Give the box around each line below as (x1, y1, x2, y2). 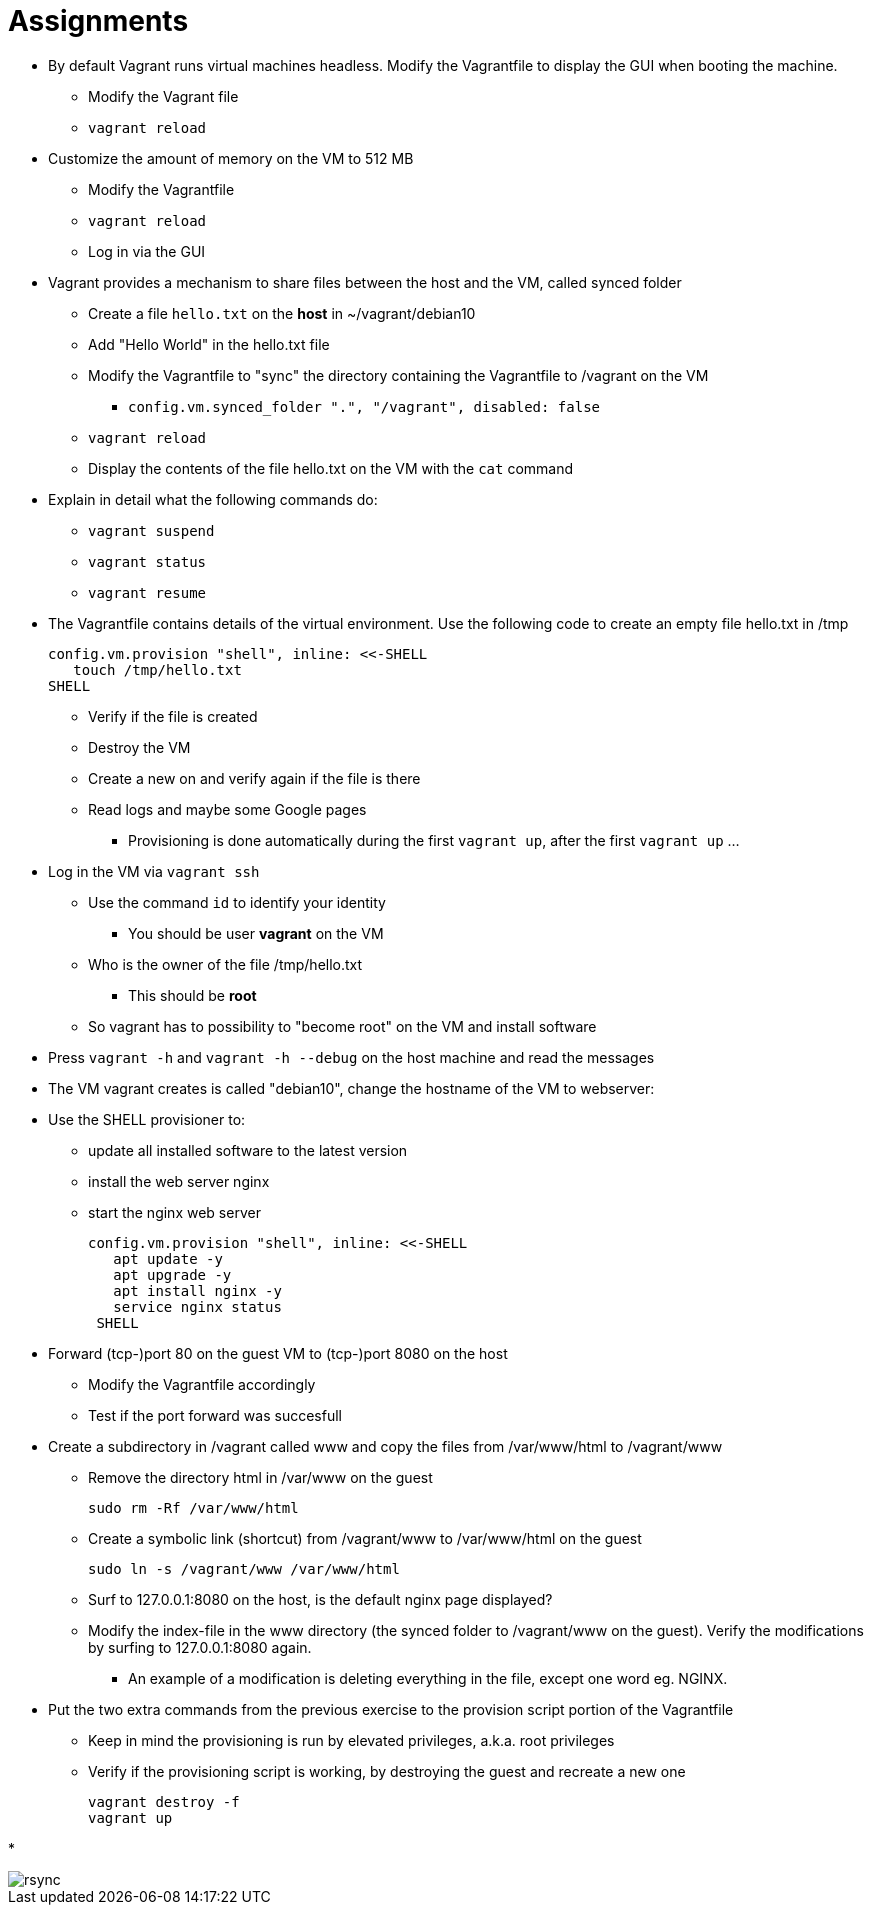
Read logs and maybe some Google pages (88, 800, 367, 818)
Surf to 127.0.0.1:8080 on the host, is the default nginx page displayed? (88, 1590, 553, 1608)
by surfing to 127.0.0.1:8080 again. (88, 1638, 312, 1656)
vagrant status (88, 553, 207, 570)
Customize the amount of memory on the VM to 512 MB (48, 149, 414, 167)
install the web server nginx (88, 1172, 270, 1190)
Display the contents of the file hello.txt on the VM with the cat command (88, 459, 574, 477)
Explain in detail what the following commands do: (48, 490, 378, 508)
